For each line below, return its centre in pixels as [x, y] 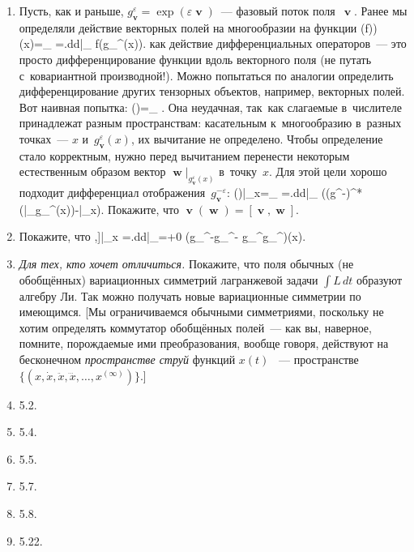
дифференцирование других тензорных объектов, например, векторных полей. [212, 91]
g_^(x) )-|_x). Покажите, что [107, 209]
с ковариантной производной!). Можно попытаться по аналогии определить [206, 75]
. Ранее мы [381, 11]
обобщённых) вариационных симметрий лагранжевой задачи [169, 279]
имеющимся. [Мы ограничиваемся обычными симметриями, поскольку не [201, 312]
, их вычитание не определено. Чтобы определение [257, 138]
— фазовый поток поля [278, 11]
